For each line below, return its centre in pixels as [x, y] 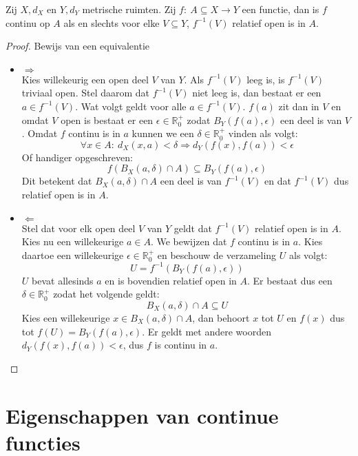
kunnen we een [163, 133]
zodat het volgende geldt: [106, 294]
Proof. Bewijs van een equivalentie [78, 46]
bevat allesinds [63, 280]
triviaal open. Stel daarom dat [86, 93]
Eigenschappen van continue [142, 415]
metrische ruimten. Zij [129, 9]
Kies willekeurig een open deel [85, 79]
